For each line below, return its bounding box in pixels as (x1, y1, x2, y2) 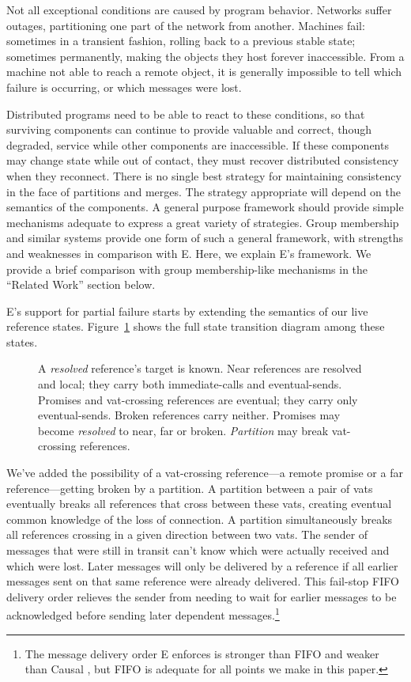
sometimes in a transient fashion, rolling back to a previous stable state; (6, 32, 356, 49)
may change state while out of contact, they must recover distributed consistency (6, 152, 399, 169)
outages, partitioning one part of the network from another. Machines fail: (6, 17, 365, 33)
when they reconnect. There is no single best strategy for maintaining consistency (6, 167, 402, 184)
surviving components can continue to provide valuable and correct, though (6, 121, 371, 138)
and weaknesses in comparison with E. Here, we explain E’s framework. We (6, 244, 371, 261)
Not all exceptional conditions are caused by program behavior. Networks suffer (6, 2, 392, 17)
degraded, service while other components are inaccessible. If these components (6, 136, 389, 153)
